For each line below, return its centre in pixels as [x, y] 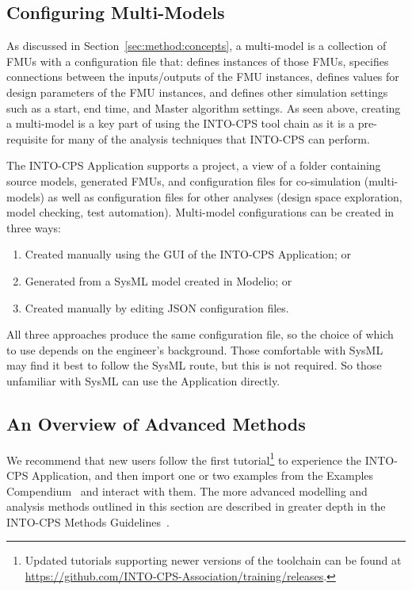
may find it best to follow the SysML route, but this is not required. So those [194, 365]
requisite [27, 138]
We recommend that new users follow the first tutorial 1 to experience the [184, 458]
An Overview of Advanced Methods [156, 423]
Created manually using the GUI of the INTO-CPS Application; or [188, 254]
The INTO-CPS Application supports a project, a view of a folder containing [194, 165]
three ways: [34, 227]
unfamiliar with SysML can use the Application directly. [143, 380]
